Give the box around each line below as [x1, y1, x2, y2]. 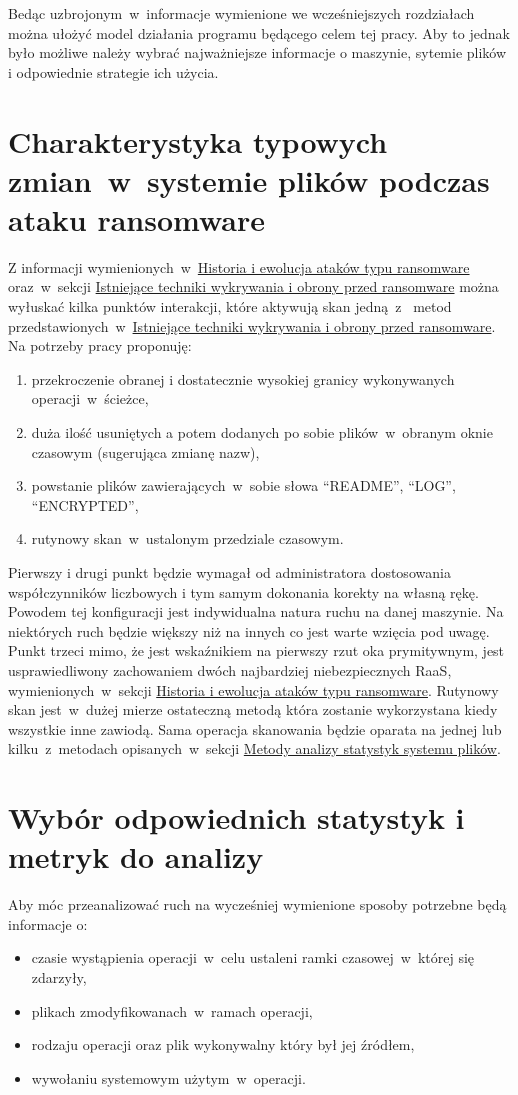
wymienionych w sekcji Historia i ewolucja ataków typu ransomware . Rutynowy [8, 679, 499, 700]
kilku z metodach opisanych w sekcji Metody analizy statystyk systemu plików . [8, 738, 501, 759]
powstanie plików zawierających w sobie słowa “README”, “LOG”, [31, 475, 456, 496]
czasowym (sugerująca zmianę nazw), [31, 441, 260, 462]
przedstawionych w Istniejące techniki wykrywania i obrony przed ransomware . [8, 315, 496, 336]
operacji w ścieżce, [31, 388, 149, 409]
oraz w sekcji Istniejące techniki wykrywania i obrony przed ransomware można [8, 276, 499, 297]
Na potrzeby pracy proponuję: [8, 335, 192, 356]
